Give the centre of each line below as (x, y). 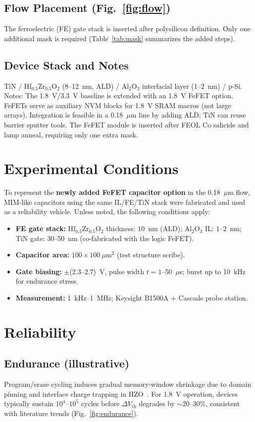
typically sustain (29, 403)
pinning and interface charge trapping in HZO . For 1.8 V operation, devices (121, 393)
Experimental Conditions (91, 168)
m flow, (239, 192)
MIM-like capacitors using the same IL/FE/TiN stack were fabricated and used (125, 202)
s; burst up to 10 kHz (213, 271)
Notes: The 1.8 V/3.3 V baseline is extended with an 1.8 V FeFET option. (119, 95)
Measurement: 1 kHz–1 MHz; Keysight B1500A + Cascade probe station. (132, 298)
